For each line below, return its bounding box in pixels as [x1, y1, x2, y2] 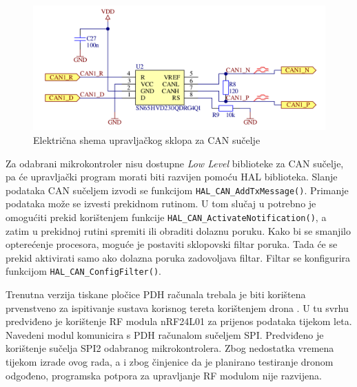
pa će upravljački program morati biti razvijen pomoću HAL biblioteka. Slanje [6, 169, 338, 184]
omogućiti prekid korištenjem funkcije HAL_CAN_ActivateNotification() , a [6, 209, 327, 224]
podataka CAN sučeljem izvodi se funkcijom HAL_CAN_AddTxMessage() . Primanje [6, 182, 349, 197]
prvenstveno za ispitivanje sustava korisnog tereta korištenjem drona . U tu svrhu [6, 300, 349, 315]
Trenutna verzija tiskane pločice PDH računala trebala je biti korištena [6, 287, 306, 302]
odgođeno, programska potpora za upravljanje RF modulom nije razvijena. [6, 368, 322, 382]
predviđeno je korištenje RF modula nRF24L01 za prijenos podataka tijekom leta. [6, 314, 352, 328]
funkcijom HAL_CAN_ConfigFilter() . [6, 264, 161, 278]
